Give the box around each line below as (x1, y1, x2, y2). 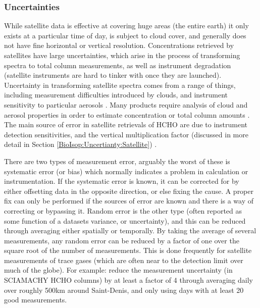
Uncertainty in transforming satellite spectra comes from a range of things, (4, 79, 236, 90)
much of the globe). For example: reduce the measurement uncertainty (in (4, 265, 233, 275)
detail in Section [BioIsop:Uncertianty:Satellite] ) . (4, 139, 157, 149)
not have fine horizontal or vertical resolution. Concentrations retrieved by (4, 40, 234, 50)
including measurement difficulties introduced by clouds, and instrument (4, 89, 228, 100)
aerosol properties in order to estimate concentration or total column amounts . (4, 109, 250, 120)
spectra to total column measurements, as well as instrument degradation (4, 60, 231, 70)
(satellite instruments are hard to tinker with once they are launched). (4, 70, 222, 80)
